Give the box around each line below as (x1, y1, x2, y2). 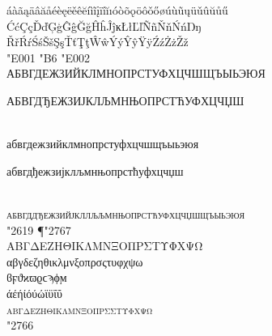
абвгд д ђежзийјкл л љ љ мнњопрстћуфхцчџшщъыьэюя (6, 205, 245, 222)
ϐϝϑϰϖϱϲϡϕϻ (6, 269, 67, 286)
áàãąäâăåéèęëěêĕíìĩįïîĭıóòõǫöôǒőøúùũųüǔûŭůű (6, 2, 228, 18)
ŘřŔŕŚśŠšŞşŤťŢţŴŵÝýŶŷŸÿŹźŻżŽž (6, 33, 189, 50)
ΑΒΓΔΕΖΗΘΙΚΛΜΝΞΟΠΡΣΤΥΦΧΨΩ (6, 237, 203, 254)
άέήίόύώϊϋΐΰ (6, 284, 62, 301)
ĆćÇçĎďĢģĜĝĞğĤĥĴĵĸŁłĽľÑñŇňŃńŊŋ (6, 17, 202, 34)
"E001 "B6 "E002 (6, 49, 91, 66)
